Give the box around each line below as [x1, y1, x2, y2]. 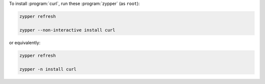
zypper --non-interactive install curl [19, 27, 115, 33]
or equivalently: [9, 39, 41, 46]
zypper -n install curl [19, 66, 77, 72]
